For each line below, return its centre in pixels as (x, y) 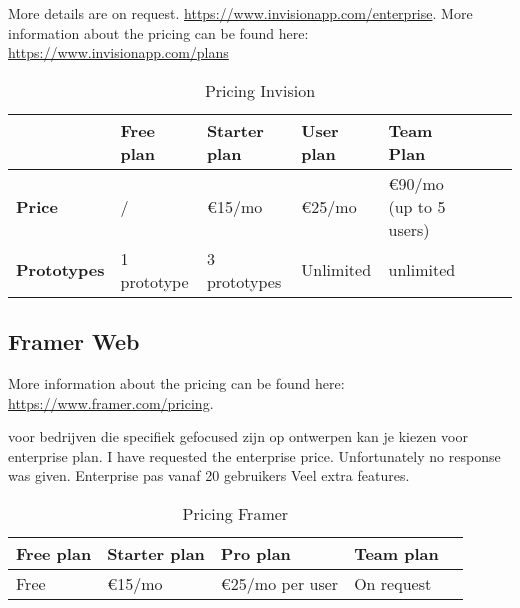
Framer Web (74, 341)
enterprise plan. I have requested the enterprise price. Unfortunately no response (254, 455)
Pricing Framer (235, 513)
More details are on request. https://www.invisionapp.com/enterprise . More (240, 13)
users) (409, 229)
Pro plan (255, 553)
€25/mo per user (279, 583)
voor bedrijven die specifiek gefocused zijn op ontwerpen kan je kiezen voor (238, 436)
